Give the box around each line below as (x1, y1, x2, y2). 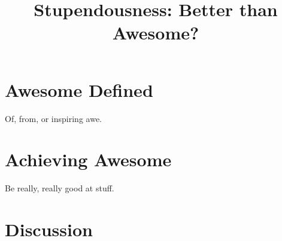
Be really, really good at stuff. (5, 182, 114, 194)
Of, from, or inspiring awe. (5, 112, 102, 124)
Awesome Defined (5, 77, 153, 102)
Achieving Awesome (5, 147, 172, 172)
